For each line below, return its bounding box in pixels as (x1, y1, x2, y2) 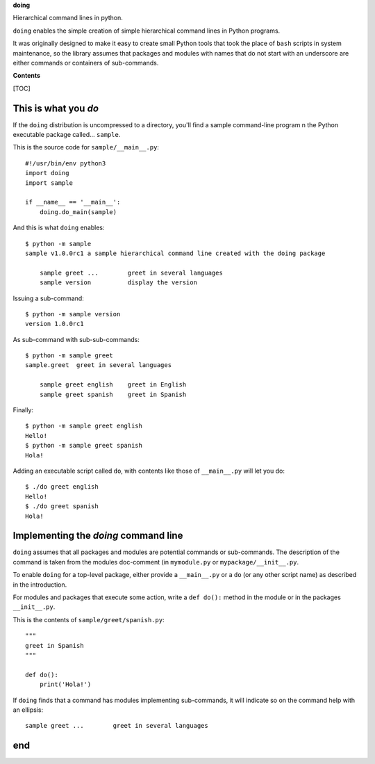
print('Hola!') (39, 681, 92, 688)
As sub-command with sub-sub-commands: (12, 335, 140, 343)
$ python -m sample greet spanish (25, 441, 142, 450)
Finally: (12, 406, 34, 414)
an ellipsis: (12, 706, 44, 714)
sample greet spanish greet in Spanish (39, 390, 187, 398)
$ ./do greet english (25, 483, 99, 491)
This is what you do (12, 102, 99, 114)
